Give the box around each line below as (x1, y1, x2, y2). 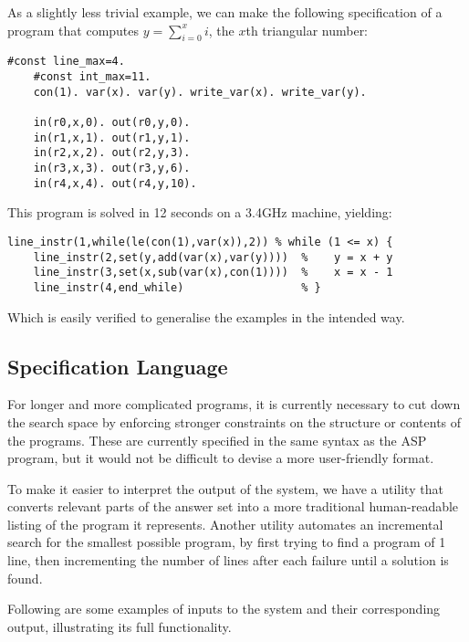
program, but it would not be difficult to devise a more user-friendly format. (7, 448, 434, 468)
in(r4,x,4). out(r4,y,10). (33, 176, 197, 190)
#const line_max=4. (7, 55, 125, 68)
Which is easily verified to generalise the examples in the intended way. (7, 307, 405, 326)
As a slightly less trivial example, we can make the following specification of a (7, 3, 443, 21)
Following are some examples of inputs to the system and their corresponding (7, 599, 441, 618)
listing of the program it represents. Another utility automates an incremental (7, 514, 443, 533)
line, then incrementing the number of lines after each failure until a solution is (7, 551, 449, 570)
